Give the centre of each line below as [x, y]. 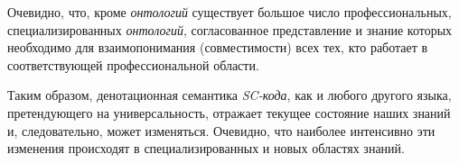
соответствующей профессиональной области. [133, 64]
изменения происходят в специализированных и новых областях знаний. [206, 148]
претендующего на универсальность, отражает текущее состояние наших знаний [229, 112]
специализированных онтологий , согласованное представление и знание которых [230, 29]
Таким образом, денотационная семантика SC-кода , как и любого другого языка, [229, 95]
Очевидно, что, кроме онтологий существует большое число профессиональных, [229, 12]
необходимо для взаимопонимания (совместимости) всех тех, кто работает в [218, 47]
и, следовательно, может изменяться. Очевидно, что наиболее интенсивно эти [221, 130]
